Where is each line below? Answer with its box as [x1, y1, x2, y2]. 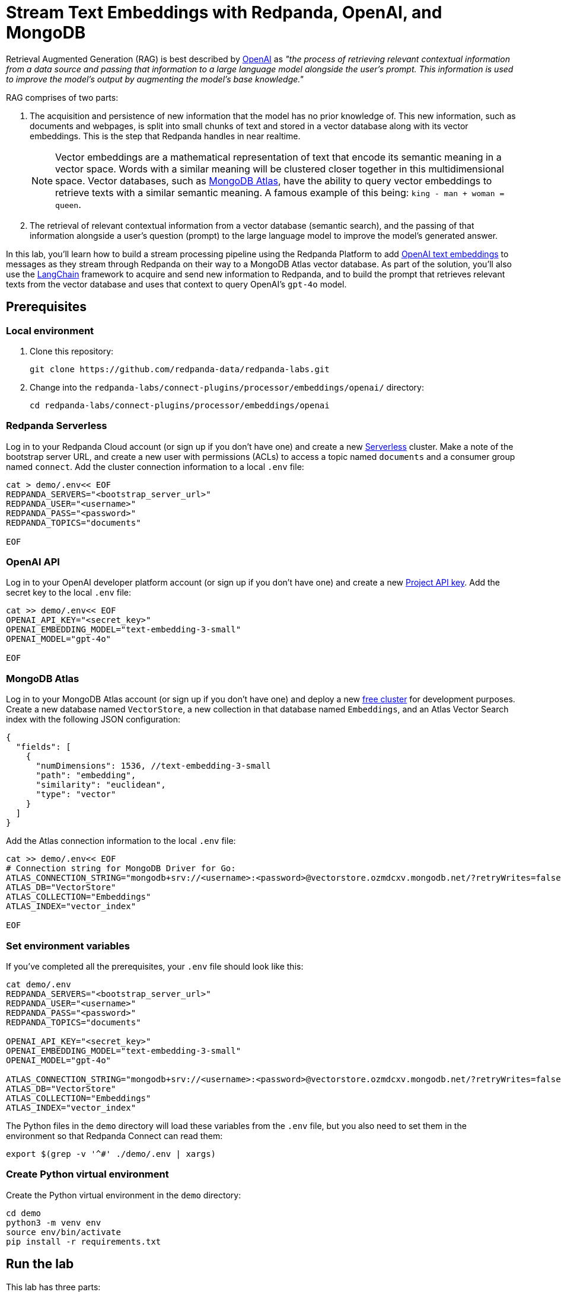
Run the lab [6, 1256, 74, 1272]
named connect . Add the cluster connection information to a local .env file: [6, 461, 304, 472]
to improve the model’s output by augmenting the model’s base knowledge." [6, 73, 304, 84]
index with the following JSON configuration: [6, 714, 181, 725]
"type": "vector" [36, 789, 116, 799]
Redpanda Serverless [6, 420, 107, 432]
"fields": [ [15, 742, 71, 752]
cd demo [6, 1208, 42, 1218]
